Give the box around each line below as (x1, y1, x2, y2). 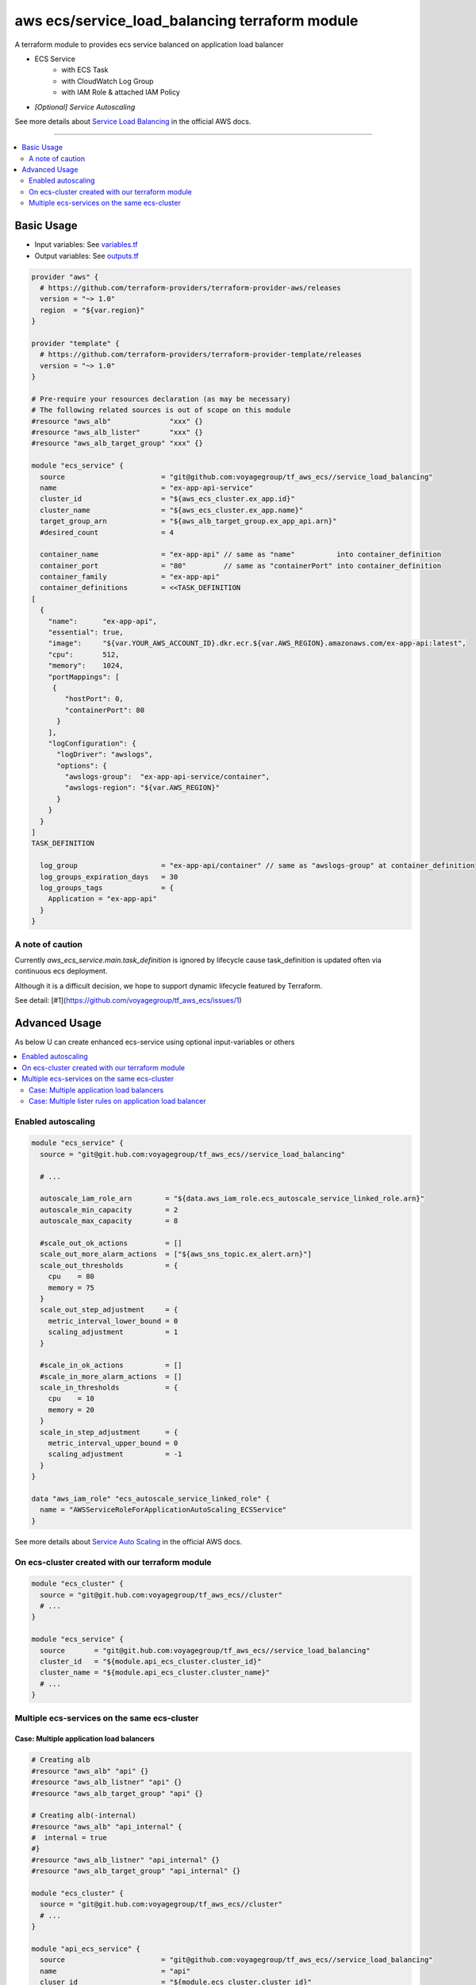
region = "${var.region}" (40, 306, 145, 314)
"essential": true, (48, 628, 125, 637)
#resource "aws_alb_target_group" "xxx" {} (31, 439, 204, 448)
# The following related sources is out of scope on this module (31, 406, 291, 414)
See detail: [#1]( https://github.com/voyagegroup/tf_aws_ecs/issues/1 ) (14, 996, 242, 1005)
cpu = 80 (48, 1272, 95, 1282)
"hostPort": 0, (64, 695, 125, 703)
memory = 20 (48, 1405, 95, 1414)
